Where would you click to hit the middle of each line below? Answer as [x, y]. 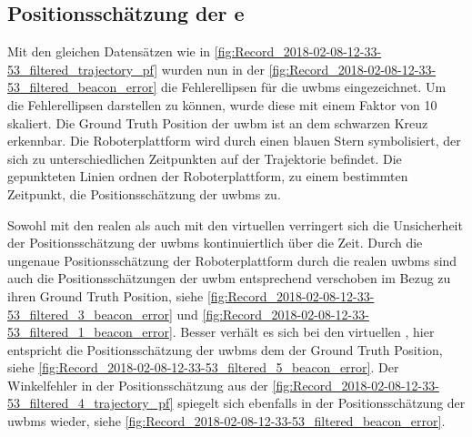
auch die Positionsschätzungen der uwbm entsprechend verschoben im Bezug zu [229, 278]
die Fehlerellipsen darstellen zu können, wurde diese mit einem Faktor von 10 [222, 104]
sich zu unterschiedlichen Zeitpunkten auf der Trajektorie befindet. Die [205, 158]
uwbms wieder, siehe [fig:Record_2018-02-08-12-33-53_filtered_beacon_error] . [226, 421]
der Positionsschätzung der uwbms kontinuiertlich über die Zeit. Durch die [215, 243]
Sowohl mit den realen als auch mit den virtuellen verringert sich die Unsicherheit [235, 224]
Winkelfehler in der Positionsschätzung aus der [138, 385]
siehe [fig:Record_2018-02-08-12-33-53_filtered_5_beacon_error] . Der [203, 367]
